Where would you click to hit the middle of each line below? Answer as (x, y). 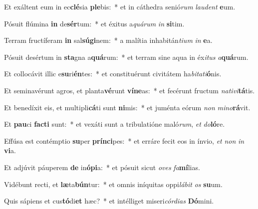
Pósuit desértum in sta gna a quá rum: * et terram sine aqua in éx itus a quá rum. (126, 57)
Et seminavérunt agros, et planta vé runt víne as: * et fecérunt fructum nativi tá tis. (129, 90)
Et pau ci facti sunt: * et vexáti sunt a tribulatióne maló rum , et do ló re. (115, 124)
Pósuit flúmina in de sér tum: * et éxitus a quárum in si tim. (94, 23)
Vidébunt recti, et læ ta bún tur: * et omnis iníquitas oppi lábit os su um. (113, 184)
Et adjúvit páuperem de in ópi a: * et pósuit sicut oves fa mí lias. (102, 167)
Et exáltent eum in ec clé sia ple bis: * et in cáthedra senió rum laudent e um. (120, 6)
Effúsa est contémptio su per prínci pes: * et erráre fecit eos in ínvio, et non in (124, 140)
